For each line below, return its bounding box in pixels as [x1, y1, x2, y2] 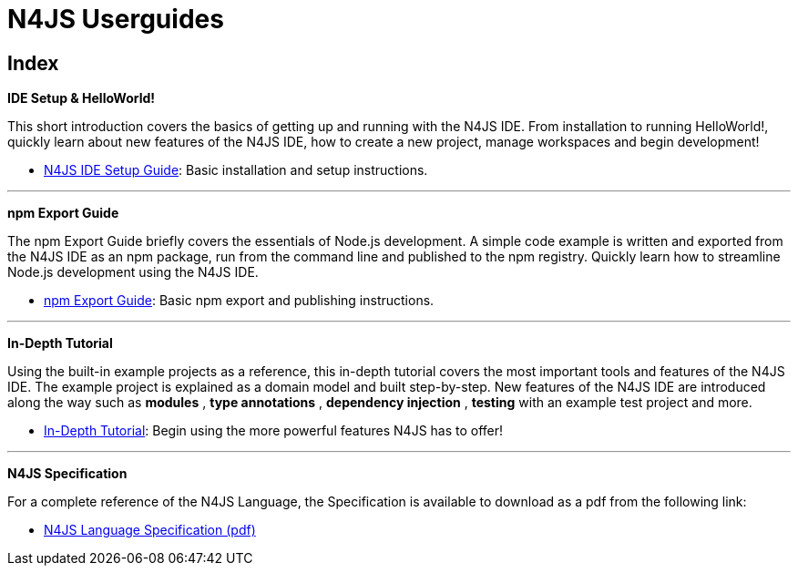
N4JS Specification [7, 466, 128, 482]
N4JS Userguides [7, 4, 224, 35]
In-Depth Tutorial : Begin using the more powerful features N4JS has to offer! [44, 423, 504, 439]
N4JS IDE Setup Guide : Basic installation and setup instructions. [44, 162, 428, 179]
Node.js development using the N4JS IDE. [7, 264, 259, 281]
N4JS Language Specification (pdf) [44, 522, 256, 538]
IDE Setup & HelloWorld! [7, 90, 156, 107]
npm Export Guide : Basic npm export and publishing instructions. [44, 292, 435, 309]
